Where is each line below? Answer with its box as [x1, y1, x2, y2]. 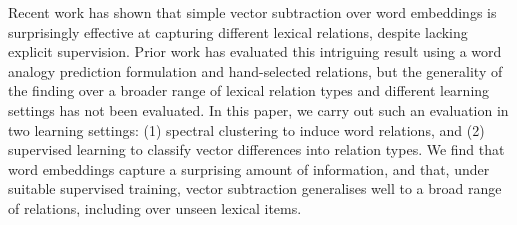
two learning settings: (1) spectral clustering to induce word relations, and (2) [8, 119, 485, 140]
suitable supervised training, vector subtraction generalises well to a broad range [8, 178, 502, 199]
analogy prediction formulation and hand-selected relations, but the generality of [8, 60, 503, 81]
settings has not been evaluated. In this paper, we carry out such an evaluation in [8, 99, 509, 120]
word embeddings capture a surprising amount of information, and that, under [8, 158, 490, 179]
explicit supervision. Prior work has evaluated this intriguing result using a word [8, 41, 502, 62]
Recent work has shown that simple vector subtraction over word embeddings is [8, 2, 497, 22]
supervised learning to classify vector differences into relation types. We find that [8, 139, 505, 160]
